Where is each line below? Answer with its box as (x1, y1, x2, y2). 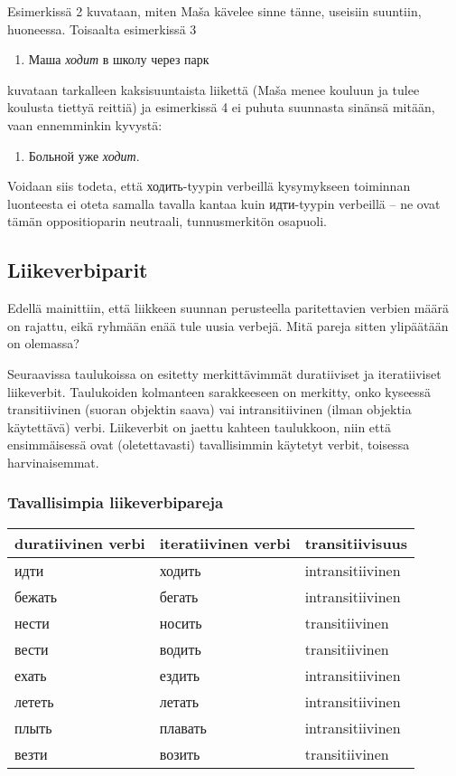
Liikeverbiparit (7, 256, 148, 284)
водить (159, 638, 201, 659)
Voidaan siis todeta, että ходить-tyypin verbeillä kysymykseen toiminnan (7, 176, 411, 195)
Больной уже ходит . (28, 146, 140, 165)
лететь (14, 690, 54, 712)
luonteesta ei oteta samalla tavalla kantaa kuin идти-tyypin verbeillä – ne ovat (7, 194, 441, 213)
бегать (159, 585, 199, 607)
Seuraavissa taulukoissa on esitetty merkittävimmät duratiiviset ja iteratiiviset (7, 364, 442, 383)
